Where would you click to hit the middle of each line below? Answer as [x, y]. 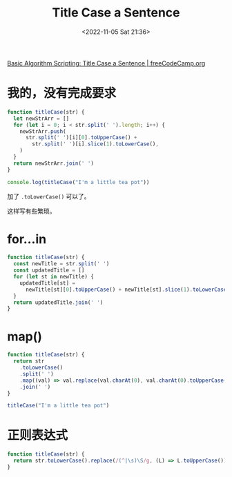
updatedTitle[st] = [48, 283]
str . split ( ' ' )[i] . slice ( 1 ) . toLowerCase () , [95, 144]
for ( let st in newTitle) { [54, 277]
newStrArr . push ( [43, 131]
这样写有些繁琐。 [31, 211]
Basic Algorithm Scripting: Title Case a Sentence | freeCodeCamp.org [106, 63]
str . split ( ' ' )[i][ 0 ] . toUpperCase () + [81, 138]
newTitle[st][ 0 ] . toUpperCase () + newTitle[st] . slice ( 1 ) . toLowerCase [126, 290]
